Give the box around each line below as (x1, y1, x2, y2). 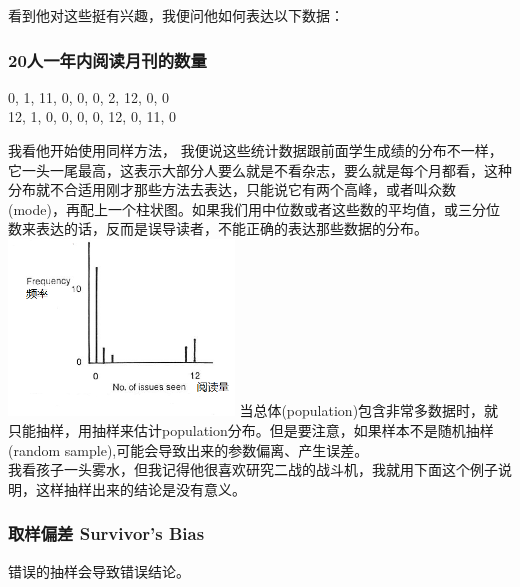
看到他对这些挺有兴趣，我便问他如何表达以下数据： (8, 5, 344, 25)
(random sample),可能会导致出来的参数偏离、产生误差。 (8, 439, 369, 460)
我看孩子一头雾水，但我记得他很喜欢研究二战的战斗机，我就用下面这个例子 (8, 459, 498, 480)
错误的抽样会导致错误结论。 (8, 560, 190, 581)
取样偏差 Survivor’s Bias (8, 521, 205, 546)
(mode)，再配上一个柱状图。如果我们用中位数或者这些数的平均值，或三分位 (8, 198, 500, 219)
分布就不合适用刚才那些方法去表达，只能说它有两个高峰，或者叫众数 (8, 179, 456, 200)
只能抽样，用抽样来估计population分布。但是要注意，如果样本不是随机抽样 (8, 420, 494, 440)
